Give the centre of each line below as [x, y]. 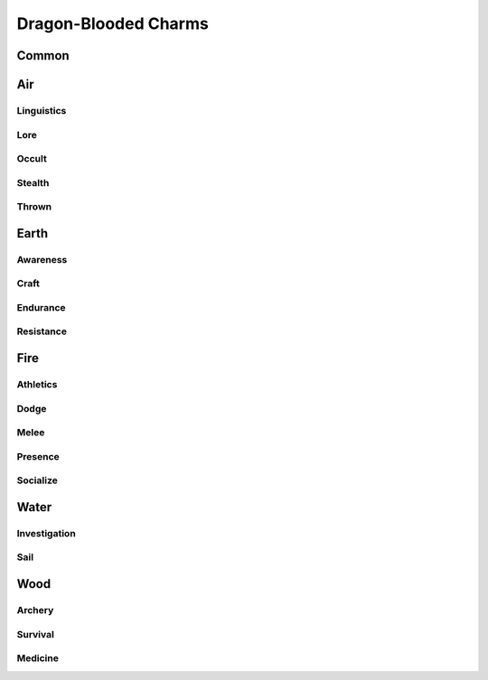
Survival [35, 634]
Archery [35, 610]
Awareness [42, 259]
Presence [38, 456]
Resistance [42, 331]
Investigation [46, 533]
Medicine [38, 658]
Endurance [42, 307]
